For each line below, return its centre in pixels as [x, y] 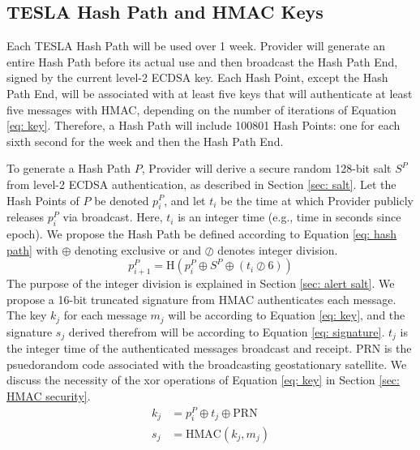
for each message [105, 315]
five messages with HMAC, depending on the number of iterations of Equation [201, 109]
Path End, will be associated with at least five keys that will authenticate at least [210, 93]
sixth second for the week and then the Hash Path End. [145, 141]
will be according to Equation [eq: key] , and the [287, 315]
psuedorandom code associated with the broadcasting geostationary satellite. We [207, 364]
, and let [185, 200]
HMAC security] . [49, 396]
